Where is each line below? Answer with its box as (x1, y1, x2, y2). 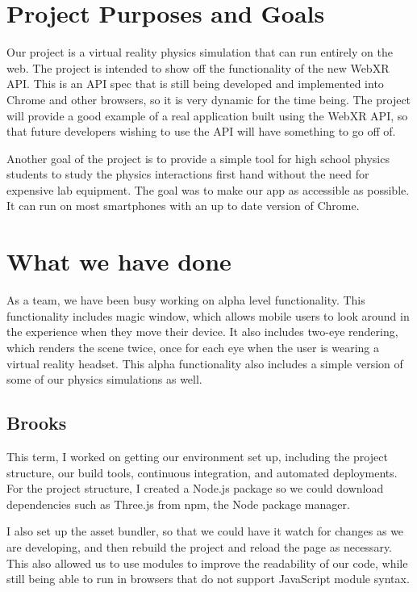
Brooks (6, 410, 67, 435)
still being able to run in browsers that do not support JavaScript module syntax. (6, 570, 410, 587)
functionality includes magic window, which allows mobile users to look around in (6, 307, 410, 324)
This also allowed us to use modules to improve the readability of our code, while (6, 554, 408, 571)
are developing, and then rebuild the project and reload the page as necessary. (6, 538, 393, 555)
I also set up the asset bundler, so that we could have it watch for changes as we (6, 523, 404, 540)
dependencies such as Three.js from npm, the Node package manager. (6, 495, 350, 512)
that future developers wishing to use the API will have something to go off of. (6, 123, 396, 140)
